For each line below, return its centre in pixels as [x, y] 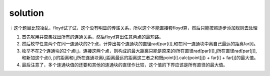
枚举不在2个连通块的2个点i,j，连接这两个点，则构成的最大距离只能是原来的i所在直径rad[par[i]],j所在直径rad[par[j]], [139, 51]
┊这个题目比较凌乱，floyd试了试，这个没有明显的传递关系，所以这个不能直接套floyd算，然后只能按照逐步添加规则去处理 [133, 28]
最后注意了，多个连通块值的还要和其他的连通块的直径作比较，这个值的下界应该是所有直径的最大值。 [124, 65]
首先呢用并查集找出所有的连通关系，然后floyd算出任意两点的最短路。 [92, 37]
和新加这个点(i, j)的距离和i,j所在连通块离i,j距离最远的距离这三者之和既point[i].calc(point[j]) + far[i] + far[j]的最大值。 [140, 58]
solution [27, 13]
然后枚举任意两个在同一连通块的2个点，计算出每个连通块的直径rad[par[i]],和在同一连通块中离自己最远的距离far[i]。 [140, 44]
